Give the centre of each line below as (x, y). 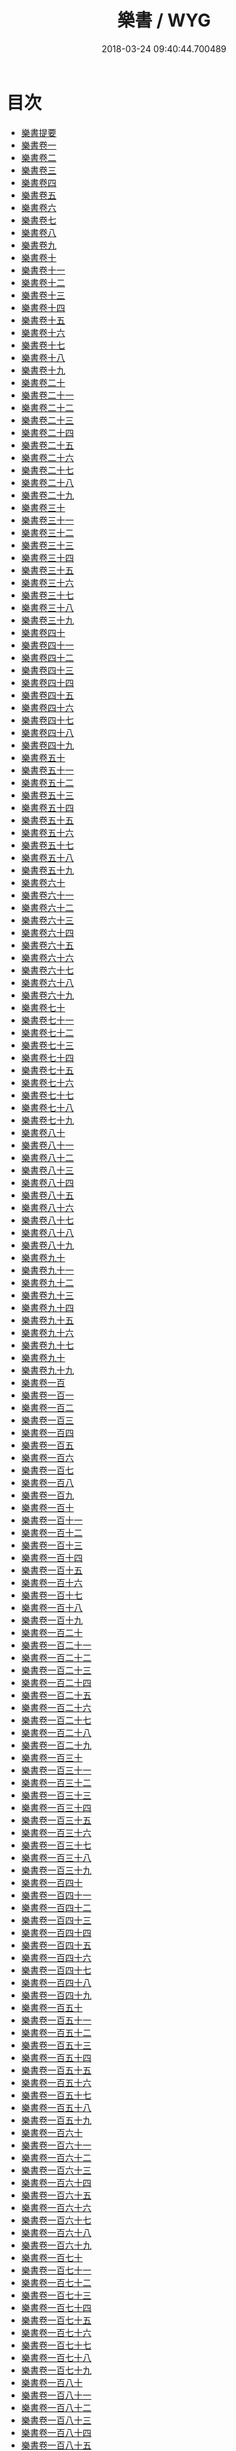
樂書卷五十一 (47, 770)
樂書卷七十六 (47, 1082)
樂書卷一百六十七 (56, 2220)
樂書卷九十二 (47, 1282)
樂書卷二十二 (47, 407)
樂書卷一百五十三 (56, 2045)
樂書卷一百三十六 (56, 1832)
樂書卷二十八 (47, 482)
